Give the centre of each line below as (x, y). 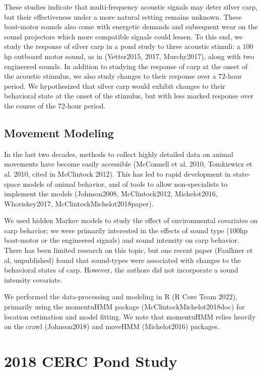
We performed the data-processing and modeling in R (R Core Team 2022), (121, 297)
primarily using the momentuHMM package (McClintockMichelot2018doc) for (124, 307)
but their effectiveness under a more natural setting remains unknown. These (123, 16)
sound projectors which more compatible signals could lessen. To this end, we (123, 36)
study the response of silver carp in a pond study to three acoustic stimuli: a (122, 46)
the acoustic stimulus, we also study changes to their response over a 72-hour (123, 76)
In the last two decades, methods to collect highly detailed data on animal (119, 154)
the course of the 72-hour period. (55, 105)
